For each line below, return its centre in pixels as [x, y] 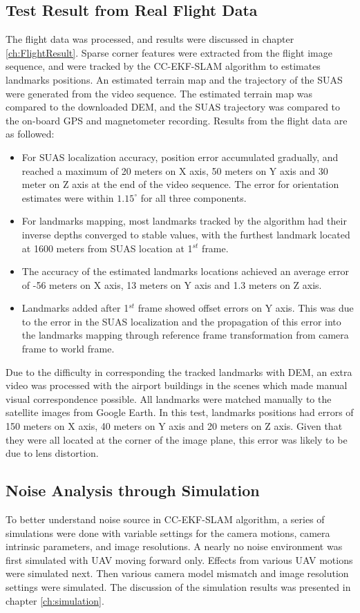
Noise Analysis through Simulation [133, 490]
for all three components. [193, 197]
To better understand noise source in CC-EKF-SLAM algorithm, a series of [165, 519]
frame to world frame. [68, 349]
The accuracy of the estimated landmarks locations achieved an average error [186, 271]
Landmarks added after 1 [75, 308]
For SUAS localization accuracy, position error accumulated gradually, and [180, 157]
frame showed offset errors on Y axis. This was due [246, 308]
